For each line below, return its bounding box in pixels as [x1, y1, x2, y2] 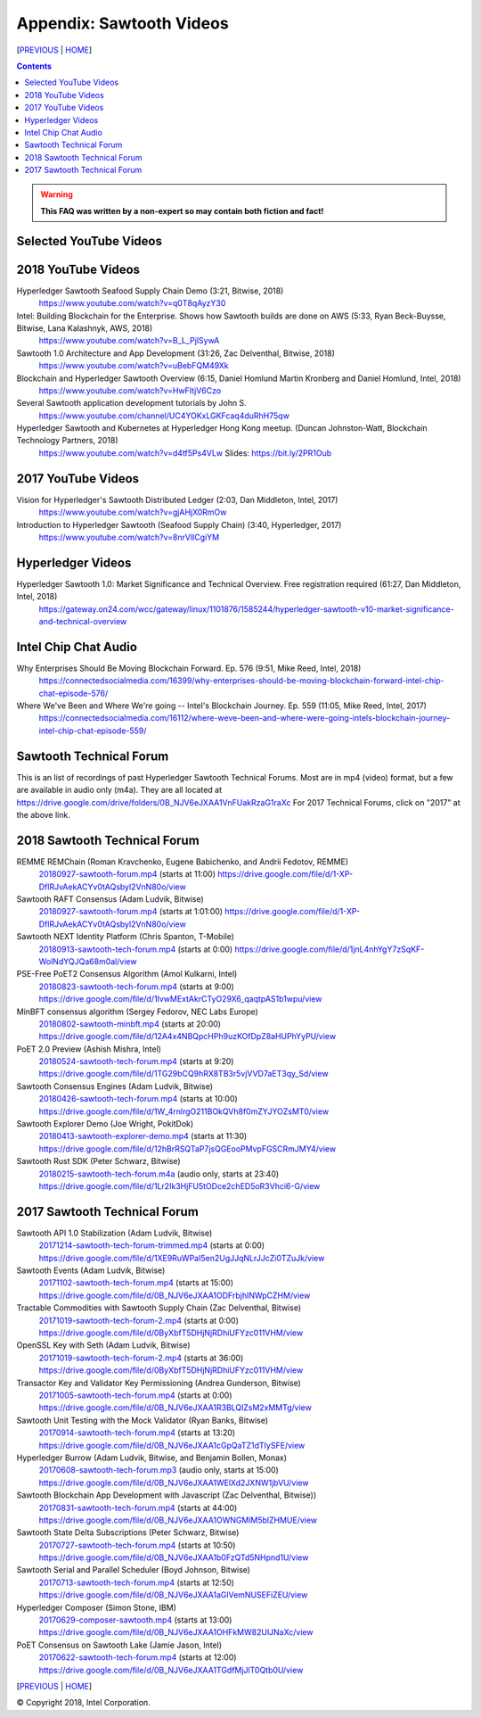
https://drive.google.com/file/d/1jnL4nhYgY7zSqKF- [234, 944, 425, 954]
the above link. [16, 809, 70, 820]
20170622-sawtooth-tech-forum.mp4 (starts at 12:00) [38, 1652, 237, 1663]
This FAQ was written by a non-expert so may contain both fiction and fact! [40, 205, 324, 216]
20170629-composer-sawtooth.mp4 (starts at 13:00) [38, 1615, 232, 1625]
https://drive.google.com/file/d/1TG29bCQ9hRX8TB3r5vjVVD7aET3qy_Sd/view [38, 1069, 329, 1079]
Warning [40, 189, 73, 200]
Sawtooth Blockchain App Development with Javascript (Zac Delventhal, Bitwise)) [16, 1490, 317, 1500]
